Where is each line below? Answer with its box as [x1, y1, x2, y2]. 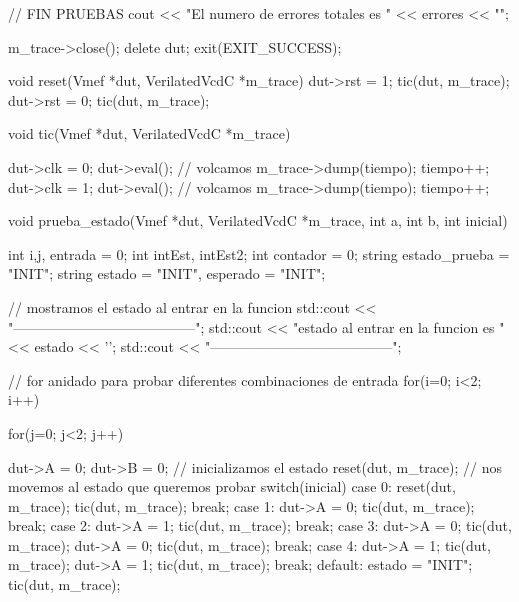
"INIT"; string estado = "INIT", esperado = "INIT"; [8, 263, 326, 284]
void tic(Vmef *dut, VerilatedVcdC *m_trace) [8, 123, 291, 144]
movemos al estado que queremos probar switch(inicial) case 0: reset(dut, [8, 476, 456, 497]
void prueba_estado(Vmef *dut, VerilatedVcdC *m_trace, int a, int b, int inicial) [8, 210, 508, 231]
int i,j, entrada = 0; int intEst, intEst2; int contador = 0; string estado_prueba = [8, 243, 510, 264]
